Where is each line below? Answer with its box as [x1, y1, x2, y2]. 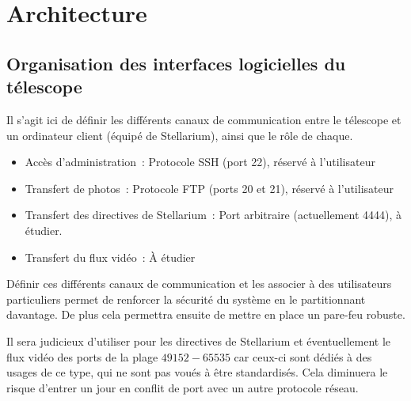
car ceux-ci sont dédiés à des [234, 348, 372, 365]
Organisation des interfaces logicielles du [6, 51, 346, 75]
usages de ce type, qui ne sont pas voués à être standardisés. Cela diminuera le [6, 364, 388, 380]
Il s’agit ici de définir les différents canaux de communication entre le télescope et [6, 111, 401, 127]
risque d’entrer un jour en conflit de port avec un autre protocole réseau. [6, 379, 359, 395]
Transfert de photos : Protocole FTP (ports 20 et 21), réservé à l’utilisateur [25, 180, 394, 196]
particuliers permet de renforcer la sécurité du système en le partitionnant [6, 290, 366, 307]
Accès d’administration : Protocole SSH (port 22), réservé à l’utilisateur [25, 153, 375, 170]
